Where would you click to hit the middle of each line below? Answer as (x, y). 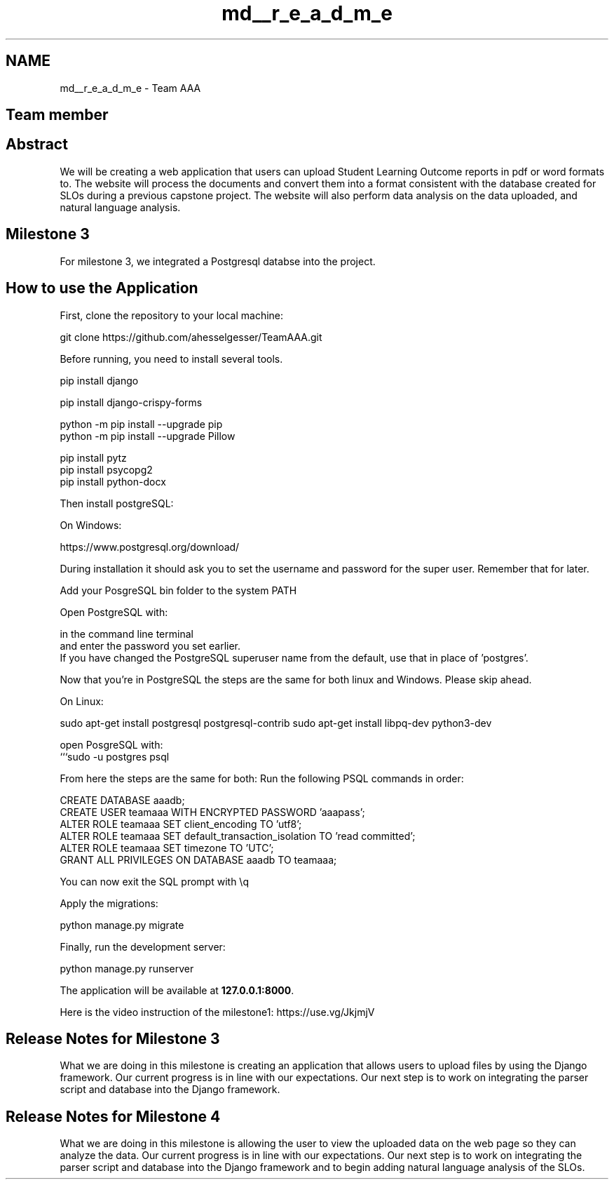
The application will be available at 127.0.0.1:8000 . (177, 990)
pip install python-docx (113, 481)
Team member (57, 115)
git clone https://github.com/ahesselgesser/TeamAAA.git (191, 337)
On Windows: (91, 525)
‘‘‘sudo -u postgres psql (115, 756)
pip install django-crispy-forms (131, 402)
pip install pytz (93, 457)
